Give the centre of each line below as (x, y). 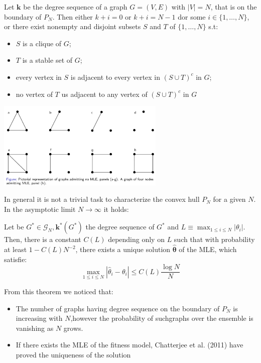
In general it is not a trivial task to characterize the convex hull (102, 199)
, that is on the (234, 7)
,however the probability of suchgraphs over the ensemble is (162, 318)
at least (16, 249)
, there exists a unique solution (123, 249)
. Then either (73, 16)
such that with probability (214, 239)
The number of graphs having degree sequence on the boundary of (118, 308)
